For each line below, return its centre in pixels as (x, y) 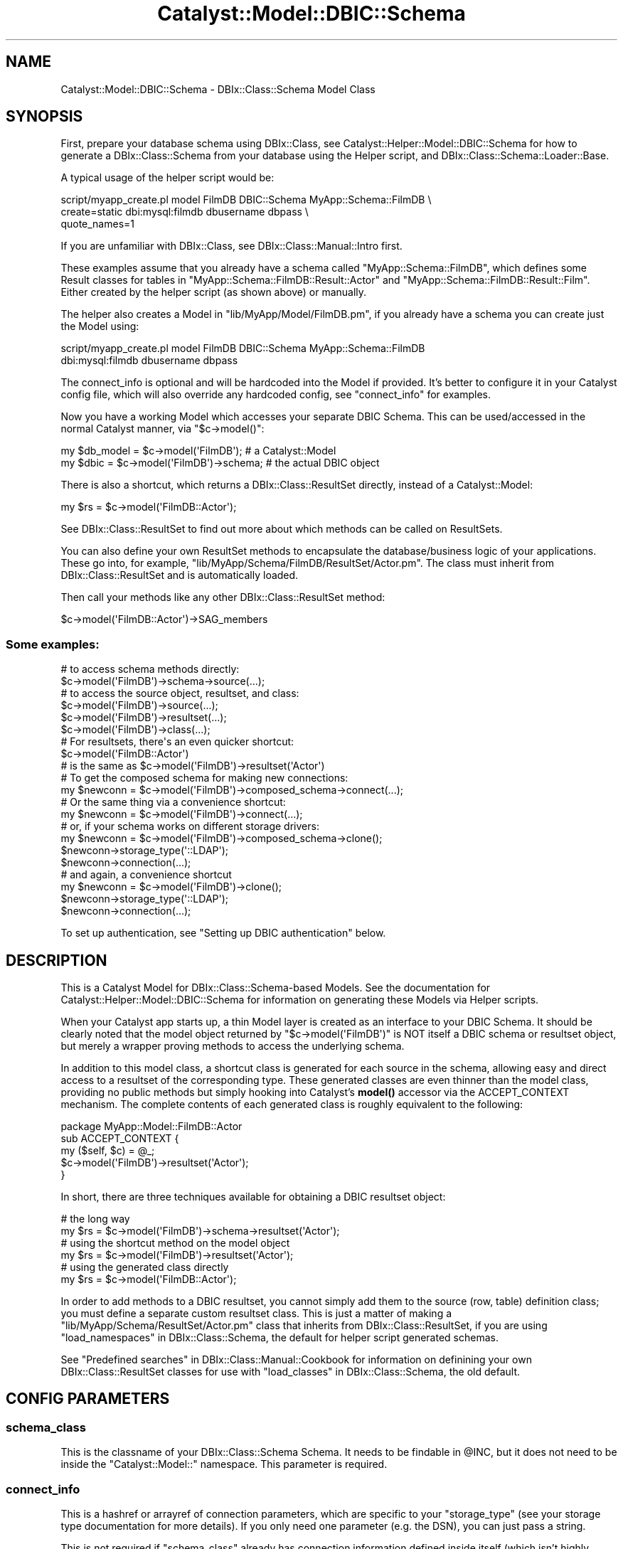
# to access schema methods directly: (150, 669)
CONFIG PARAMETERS (88, 1399)
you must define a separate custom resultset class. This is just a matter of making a (256, 1314)
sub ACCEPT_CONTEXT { (120, 1139)
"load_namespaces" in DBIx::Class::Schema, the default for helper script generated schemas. (279, 1338)
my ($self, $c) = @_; (108, 1151)
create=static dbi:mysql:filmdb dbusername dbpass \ (185, 212)
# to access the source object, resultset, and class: (180, 693)
